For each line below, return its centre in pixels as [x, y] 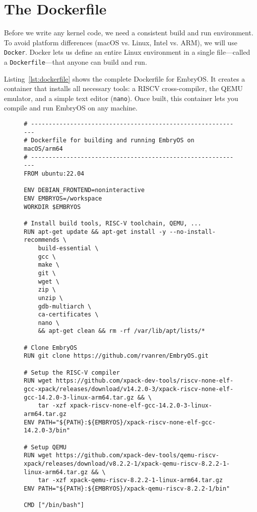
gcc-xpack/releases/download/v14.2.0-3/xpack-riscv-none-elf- [129, 389]
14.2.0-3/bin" [47, 431]
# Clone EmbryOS [51, 348]
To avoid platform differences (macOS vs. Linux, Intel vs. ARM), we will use [121, 42]
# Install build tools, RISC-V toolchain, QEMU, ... [113, 223]
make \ [49, 265]
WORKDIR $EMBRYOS [52, 207]
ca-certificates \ [68, 315]
